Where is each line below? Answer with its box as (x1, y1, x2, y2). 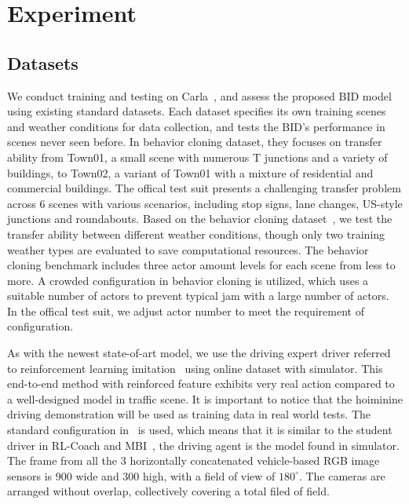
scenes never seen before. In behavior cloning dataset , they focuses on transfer (7, 133, 382, 150)
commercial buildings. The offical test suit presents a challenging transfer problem (7, 180, 401, 196)
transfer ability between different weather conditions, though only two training (7, 225, 385, 242)
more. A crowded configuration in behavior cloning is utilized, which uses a (7, 272, 369, 288)
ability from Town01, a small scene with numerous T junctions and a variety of (7, 148, 388, 165)
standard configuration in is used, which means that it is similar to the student (7, 422, 393, 438)
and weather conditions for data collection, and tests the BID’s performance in (7, 118, 385, 134)
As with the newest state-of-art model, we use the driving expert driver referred (7, 345, 391, 361)
